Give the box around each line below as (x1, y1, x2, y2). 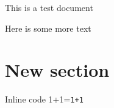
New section (5, 57, 110, 82)
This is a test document (5, 1, 93, 13)
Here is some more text (5, 21, 91, 34)
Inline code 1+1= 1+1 (5, 93, 84, 106)
